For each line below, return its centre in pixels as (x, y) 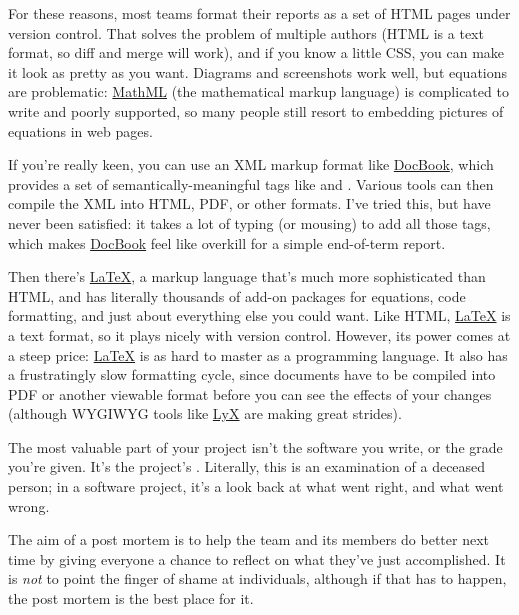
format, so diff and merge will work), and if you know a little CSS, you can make (256, 52)
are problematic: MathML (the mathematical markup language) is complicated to (258, 91)
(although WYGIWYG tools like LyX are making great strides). (205, 413)
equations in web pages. (80, 130)
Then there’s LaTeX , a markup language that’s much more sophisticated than (247, 276)
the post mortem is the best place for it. (131, 598)
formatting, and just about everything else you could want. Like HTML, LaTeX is (259, 315)
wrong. (29, 505)
